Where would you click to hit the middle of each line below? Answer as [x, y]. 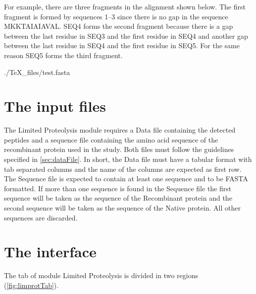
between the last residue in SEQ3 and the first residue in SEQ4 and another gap [126, 36]
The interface [50, 252]
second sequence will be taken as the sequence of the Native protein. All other [122, 208]
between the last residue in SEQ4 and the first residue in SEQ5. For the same [122, 45]
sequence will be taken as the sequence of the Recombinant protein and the [118, 198]
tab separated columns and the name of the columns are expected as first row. [123, 169]
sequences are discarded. [41, 217]
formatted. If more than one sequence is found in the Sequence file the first [118, 188]
